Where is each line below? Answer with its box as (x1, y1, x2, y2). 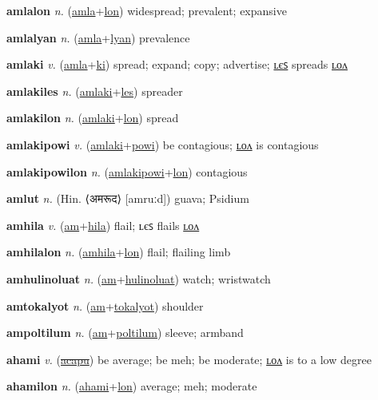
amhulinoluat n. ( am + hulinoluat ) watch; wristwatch (6, 270, 271, 287)
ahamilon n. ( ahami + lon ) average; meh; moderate (6, 378, 257, 394)
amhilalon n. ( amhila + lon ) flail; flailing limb (6, 244, 231, 260)
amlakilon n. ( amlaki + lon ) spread (6, 109, 179, 126)
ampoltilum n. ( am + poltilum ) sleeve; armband (6, 324, 244, 341)
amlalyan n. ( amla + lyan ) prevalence (6, 29, 190, 46)
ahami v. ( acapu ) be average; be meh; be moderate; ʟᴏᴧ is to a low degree (6, 350, 372, 367)
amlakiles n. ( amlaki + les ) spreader (6, 82, 183, 99)
